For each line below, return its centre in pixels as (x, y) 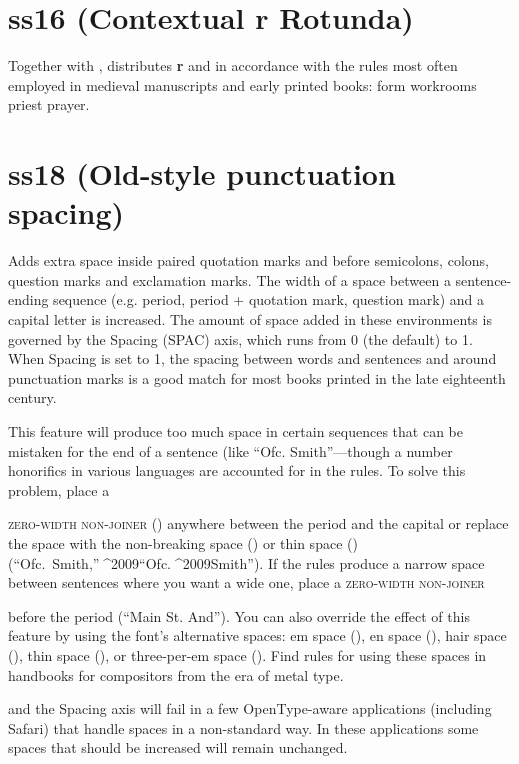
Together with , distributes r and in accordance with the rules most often (233, 65)
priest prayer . (49, 104)
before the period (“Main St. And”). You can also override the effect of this (239, 615)
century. (32, 397)
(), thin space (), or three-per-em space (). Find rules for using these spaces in (247, 654)
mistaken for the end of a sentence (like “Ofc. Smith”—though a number (230, 450)
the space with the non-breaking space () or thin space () (183, 542)
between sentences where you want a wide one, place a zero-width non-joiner (246, 582)
